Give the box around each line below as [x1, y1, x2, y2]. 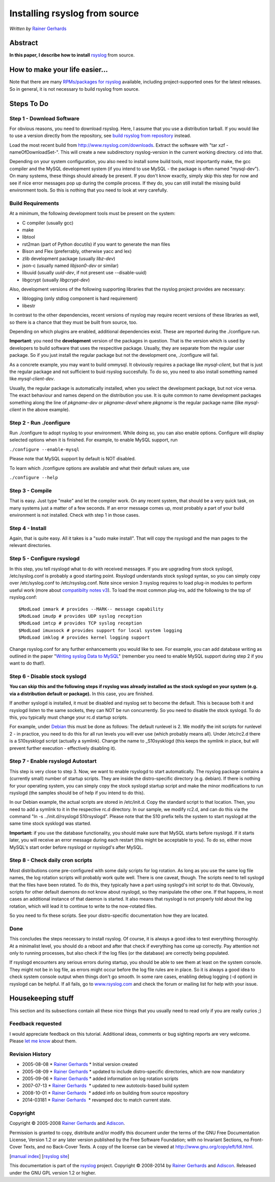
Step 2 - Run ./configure [9, 419, 71, 426]
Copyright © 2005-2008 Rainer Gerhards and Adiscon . [9, 1120, 125, 1126]
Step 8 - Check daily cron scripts [9, 857, 93, 864]
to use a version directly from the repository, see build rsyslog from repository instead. [9, 133, 191, 139]
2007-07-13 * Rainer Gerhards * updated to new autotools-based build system [22, 1083, 189, 1089]
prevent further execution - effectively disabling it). [9, 745, 117, 751]
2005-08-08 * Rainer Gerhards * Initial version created [22, 1061, 138, 1067]
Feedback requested [9, 1020, 62, 1027]
